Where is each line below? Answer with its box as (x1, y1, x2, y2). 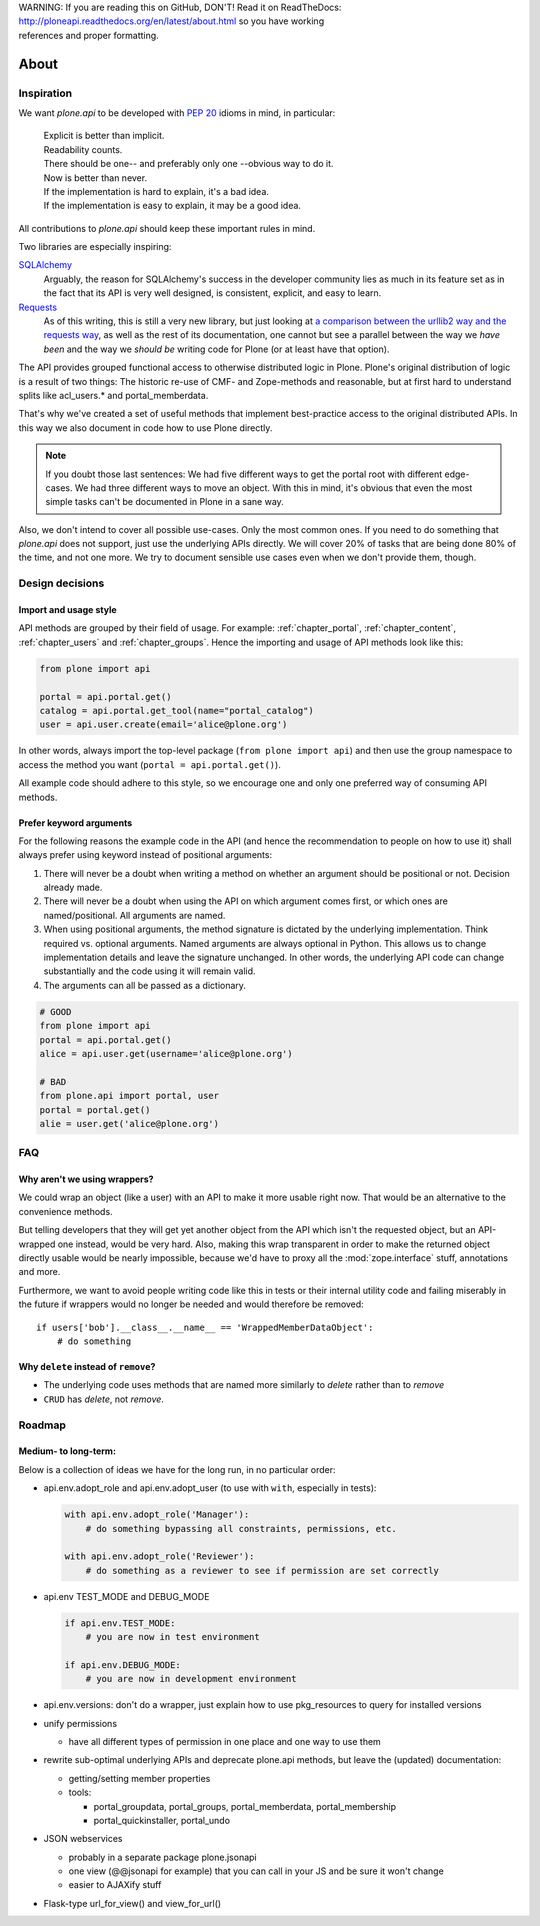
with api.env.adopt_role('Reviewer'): (64, 1551, 255, 1562)
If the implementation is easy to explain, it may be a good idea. (43, 200, 302, 212)
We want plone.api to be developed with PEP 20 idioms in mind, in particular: (18, 106, 336, 119)
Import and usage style (18, 604, 117, 616)
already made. (43, 881, 103, 894)
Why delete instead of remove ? (18, 1361, 156, 1372)
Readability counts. (43, 143, 123, 155)
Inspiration (18, 86, 73, 100)
